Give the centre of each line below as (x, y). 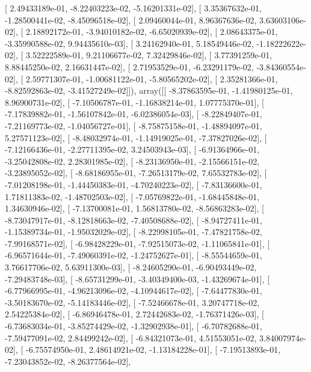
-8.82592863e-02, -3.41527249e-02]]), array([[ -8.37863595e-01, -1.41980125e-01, (149, 90)
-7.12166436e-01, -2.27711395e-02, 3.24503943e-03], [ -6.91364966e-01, (132, 149)
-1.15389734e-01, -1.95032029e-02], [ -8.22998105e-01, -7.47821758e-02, (134, 232)
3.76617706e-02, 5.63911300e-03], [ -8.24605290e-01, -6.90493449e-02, (131, 267)
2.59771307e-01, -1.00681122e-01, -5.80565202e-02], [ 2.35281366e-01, (152, 78)
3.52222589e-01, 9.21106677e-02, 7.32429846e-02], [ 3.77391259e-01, (149, 55)
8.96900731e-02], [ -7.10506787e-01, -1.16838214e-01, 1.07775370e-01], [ (134, 102)
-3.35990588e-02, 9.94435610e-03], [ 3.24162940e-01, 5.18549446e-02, (129, 43)
